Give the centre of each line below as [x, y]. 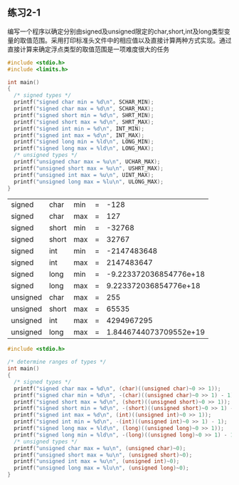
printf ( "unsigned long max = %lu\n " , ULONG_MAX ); [89, 182]
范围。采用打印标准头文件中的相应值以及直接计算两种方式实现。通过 [132, 40]
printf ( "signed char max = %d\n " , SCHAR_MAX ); [84, 109]
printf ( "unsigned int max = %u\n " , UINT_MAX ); [84, 175]
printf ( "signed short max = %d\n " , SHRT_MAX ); [84, 122]
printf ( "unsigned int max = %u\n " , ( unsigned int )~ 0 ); [97, 461]
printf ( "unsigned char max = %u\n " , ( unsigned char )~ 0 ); [100, 448]
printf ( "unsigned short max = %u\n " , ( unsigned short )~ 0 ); [103, 455]
